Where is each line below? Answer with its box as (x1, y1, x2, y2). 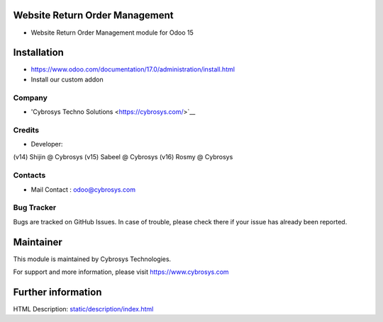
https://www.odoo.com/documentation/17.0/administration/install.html (30, 65, 235, 74)
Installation (13, 47, 64, 59)
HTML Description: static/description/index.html (13, 304, 154, 313)
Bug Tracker (13, 202, 57, 212)
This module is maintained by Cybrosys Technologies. (13, 255, 172, 263)
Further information (13, 286, 102, 298)
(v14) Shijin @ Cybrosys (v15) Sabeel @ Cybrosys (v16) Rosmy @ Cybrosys (13, 153, 233, 161)
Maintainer (13, 236, 63, 248)
